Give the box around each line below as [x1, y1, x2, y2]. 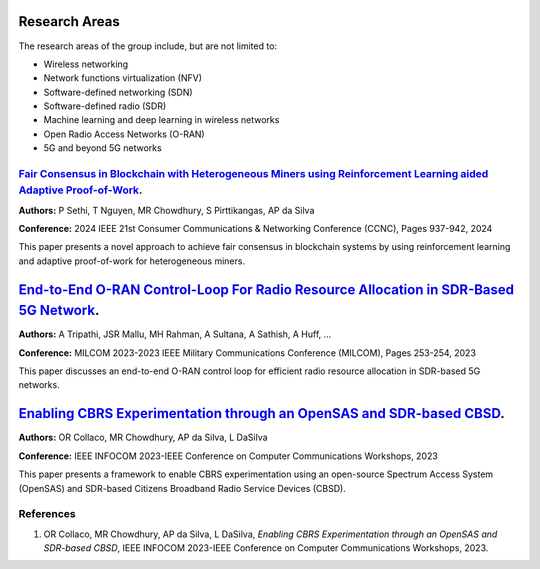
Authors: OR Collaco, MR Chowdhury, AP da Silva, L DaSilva [18, 431, 269, 444]
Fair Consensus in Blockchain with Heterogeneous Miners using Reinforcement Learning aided [18, 167, 489, 181]
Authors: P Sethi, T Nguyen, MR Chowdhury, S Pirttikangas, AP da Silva [18, 204, 315, 216]
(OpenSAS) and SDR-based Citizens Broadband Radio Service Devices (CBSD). [18, 482, 347, 494]
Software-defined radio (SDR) [43, 100, 167, 112]
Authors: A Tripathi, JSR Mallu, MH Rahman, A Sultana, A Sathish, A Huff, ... [18, 328, 332, 340]
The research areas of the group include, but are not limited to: [18, 40, 278, 52]
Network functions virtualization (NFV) [43, 72, 202, 84]
